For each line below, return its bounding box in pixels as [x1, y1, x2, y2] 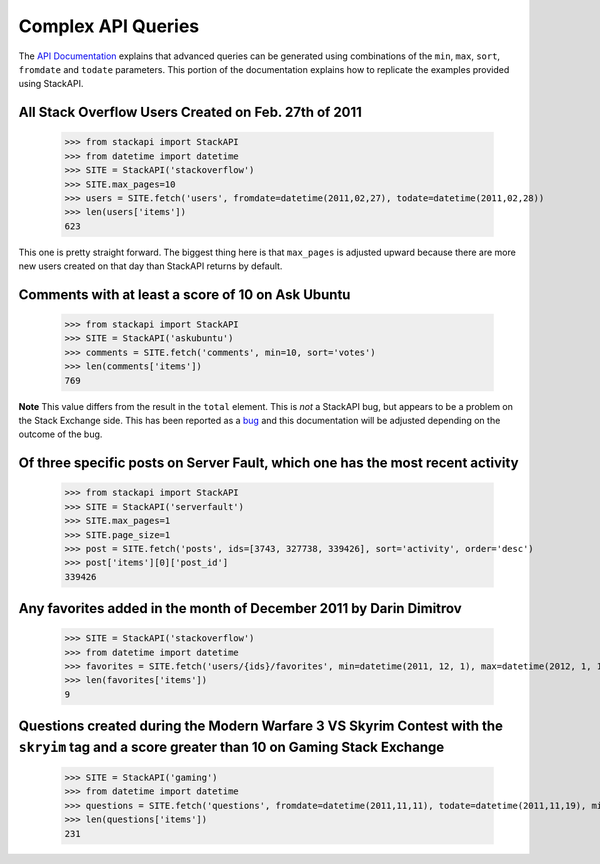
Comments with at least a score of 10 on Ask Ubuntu [18, 286, 351, 303]
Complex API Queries [18, 15, 200, 37]
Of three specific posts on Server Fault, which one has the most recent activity [18, 455, 519, 472]
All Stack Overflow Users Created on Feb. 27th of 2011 [18, 104, 362, 121]
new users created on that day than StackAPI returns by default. [18, 260, 283, 272]
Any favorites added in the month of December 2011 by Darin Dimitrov [18, 600, 462, 617]
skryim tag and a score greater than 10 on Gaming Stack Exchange [18, 738, 445, 755]
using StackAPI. [18, 78, 84, 90]
